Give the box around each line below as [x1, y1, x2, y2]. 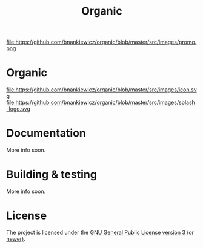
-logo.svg [6, 105, 30, 113]
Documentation [6, 126, 87, 140]
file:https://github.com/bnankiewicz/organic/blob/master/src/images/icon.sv [6, 86, 197, 93]
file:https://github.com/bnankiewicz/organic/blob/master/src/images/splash [6, 99, 196, 106]
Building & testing [6, 168, 97, 181]
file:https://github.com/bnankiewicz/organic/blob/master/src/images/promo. [6, 38, 197, 46]
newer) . [6, 235, 25, 243]
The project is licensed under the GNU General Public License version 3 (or [6, 229, 195, 236]
